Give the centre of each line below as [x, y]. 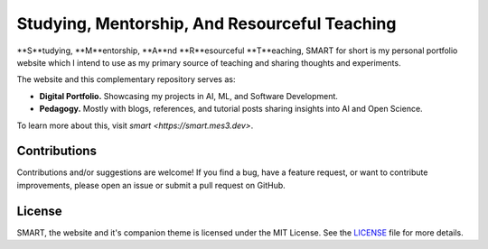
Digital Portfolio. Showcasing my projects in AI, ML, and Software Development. [189, 96]
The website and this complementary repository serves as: [126, 79]
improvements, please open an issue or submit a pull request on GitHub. [151, 185]
